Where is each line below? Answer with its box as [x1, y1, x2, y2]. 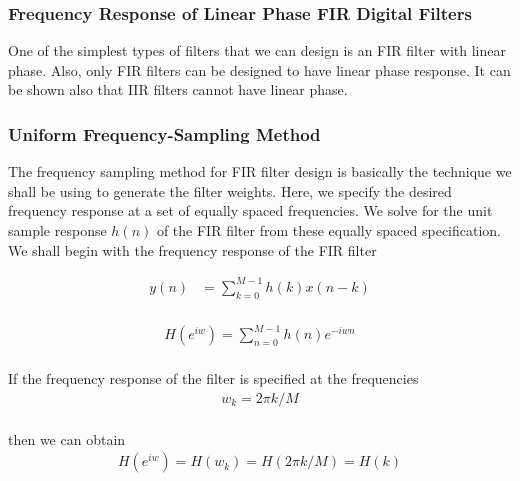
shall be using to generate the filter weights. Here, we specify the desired [8, 180, 452, 201]
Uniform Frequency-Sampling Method [8, 121, 321, 146]
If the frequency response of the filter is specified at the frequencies [8, 368, 419, 389]
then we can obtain [8, 428, 126, 449]
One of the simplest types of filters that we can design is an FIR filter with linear [8, 40, 506, 61]
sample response [8, 220, 107, 240]
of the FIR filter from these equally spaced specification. [156, 220, 502, 240]
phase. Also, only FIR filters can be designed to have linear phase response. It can [8, 59, 511, 80]
